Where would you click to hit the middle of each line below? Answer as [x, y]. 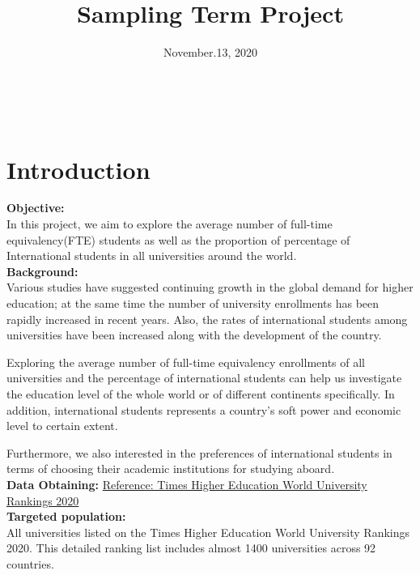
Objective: [36, 208]
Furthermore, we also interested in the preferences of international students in [199, 452]
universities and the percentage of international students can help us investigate [204, 378]
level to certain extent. [62, 426]
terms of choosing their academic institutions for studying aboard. [171, 469]
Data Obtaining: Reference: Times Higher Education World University [187, 484]
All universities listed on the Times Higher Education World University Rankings [208, 532]
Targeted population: [66, 516]
